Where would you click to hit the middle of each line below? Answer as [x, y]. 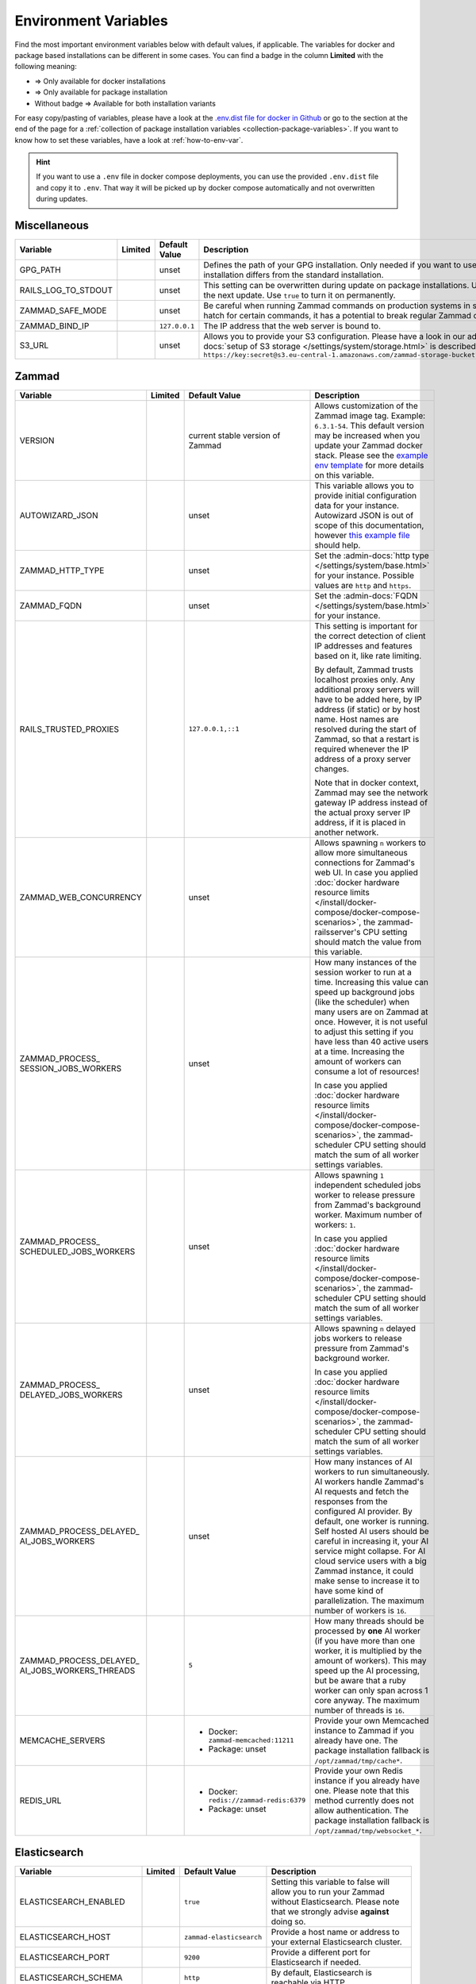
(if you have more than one [365, 1640]
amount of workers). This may [371, 1660]
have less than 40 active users [371, 1041]
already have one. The [356, 1740]
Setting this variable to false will [330, 1882]
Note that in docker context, [367, 782]
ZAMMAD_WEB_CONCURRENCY [81, 897]
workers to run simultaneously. [372, 1471]
